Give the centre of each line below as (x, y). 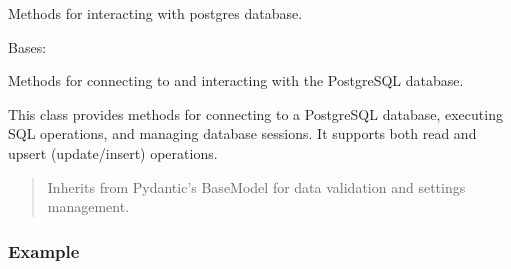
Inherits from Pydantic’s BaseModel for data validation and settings (256, 186)
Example (44, 250)
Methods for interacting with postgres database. (155, 13)
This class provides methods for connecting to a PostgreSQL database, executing (255, 113)
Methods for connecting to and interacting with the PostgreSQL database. (236, 80)
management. (88, 206)
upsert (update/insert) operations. (113, 152)
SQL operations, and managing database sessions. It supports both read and (242, 133)
